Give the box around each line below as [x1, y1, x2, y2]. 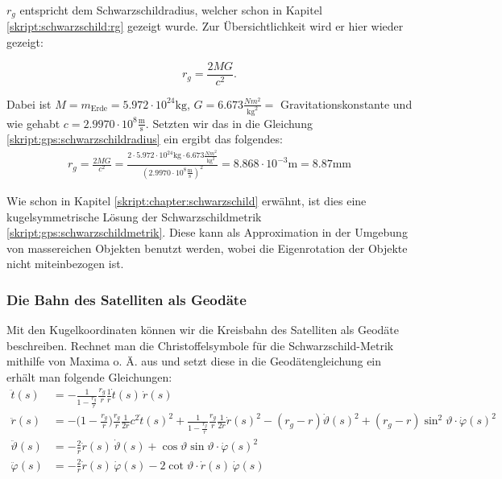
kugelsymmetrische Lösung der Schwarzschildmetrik [6, 208, 262, 225]
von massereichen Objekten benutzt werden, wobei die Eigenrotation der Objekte [6, 239, 408, 256]
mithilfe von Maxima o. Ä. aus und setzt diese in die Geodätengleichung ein [6, 353, 382, 370]
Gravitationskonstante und [280, 95, 413, 112]
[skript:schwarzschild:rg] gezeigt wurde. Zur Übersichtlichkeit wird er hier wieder [6, 18, 404, 35]
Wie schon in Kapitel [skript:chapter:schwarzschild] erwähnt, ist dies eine [6, 192, 367, 209]
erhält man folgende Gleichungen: [6, 368, 172, 385]
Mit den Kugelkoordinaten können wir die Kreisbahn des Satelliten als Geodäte [6, 321, 399, 338]
